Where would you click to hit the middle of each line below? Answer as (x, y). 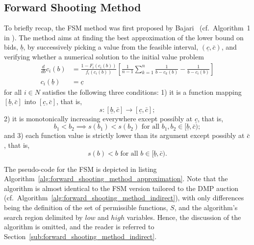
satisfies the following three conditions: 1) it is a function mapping (142, 92)
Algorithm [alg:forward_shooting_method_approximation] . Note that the (116, 178)
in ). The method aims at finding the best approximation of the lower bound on (124, 37)
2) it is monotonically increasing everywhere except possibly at (98, 118)
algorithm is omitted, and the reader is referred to (79, 227)
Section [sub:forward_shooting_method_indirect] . (80, 236)
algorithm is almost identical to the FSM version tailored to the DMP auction (121, 188)
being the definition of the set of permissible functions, (86, 207)
